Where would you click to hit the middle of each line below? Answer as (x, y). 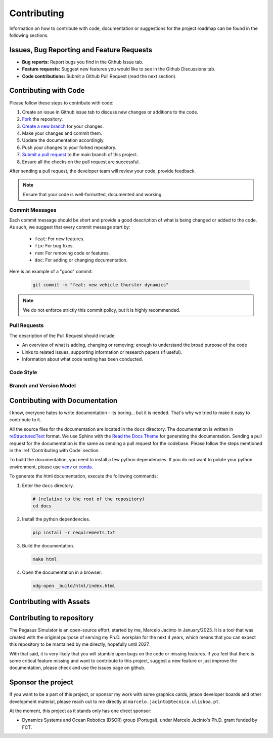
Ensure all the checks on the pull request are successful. (81, 162)
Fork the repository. (42, 119)
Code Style (23, 372)
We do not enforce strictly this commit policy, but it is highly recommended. (102, 310)
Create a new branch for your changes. (63, 126)
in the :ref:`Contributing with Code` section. (55, 450)
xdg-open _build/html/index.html (74, 586)
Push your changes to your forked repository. (69, 147)
